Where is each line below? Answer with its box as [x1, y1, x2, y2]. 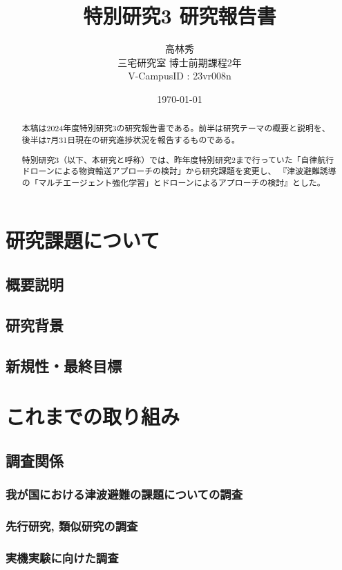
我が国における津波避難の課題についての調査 [6, 486, 243, 503]
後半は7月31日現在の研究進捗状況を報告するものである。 [21, 133, 240, 145]
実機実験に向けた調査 [6, 549, 119, 566]
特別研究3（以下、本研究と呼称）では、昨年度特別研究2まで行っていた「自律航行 [21, 153, 334, 165]
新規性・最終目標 [6, 354, 122, 376]
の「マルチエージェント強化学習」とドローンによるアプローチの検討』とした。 [21, 176, 325, 188]
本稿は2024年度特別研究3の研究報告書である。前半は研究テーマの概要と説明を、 [21, 122, 330, 134]
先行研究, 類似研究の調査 [6, 517, 138, 534]
